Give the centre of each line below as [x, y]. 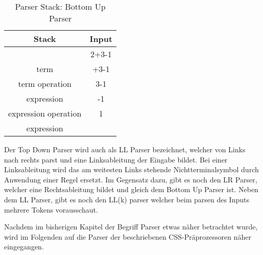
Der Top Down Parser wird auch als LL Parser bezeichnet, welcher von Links [125, 149]
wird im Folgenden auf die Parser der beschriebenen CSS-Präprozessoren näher [128, 236]
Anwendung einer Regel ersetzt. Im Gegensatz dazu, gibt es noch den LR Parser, [131, 179]
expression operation [45, 113]
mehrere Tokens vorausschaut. [51, 209]
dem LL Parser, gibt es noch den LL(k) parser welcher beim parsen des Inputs [127, 199]
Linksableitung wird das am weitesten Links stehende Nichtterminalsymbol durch [131, 169]
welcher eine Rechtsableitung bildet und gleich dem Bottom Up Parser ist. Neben [131, 189]
